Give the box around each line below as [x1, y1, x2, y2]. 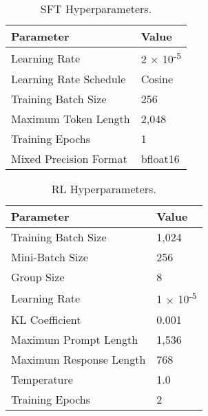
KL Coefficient [11, 311, 81, 327]
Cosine [141, 71, 173, 87]
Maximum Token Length [11, 111, 130, 127]
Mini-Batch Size [11, 249, 88, 265]
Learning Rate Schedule [11, 71, 126, 87]
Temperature [11, 371, 73, 387]
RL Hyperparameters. [51, 181, 156, 197]
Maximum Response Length [11, 351, 146, 367]
